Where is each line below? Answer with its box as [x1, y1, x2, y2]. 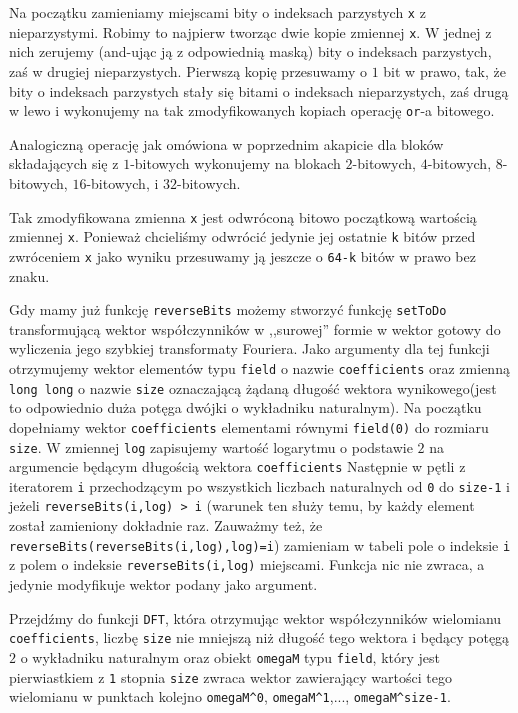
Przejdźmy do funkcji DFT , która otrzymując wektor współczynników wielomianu [9, 607, 502, 628]
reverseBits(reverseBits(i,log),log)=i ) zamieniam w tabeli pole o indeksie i [9, 534, 511, 555]
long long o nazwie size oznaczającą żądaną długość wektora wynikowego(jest [9, 377, 497, 398]
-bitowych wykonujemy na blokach [130, 153, 341, 174]
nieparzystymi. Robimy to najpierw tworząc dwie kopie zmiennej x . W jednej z [9, 21, 492, 42]
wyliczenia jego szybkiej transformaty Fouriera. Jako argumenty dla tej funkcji [9, 338, 490, 359]
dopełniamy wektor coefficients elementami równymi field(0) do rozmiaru [9, 416, 489, 437]
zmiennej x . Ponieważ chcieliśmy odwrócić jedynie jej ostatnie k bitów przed [9, 226, 476, 247]
